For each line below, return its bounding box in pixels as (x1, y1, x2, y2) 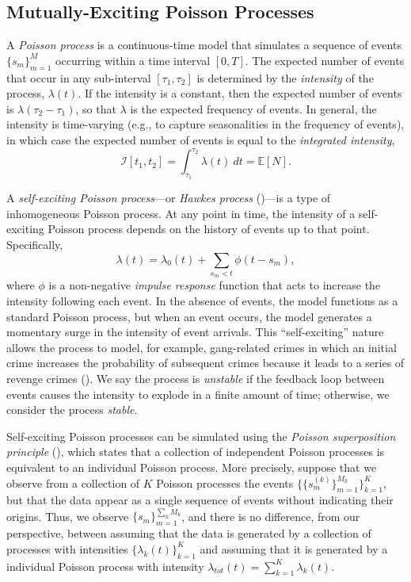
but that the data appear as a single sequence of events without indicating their (6, 492, 394, 508)
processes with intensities (6, 540, 128, 557)
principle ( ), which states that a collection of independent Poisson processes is (6, 443, 385, 460)
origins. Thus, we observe (6, 507, 129, 524)
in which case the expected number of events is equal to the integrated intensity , (6, 131, 395, 147)
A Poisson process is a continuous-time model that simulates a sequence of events (6, 36, 401, 53)
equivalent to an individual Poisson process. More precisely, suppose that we (6, 458, 377, 475)
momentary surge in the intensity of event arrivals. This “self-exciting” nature (6, 324, 384, 340)
